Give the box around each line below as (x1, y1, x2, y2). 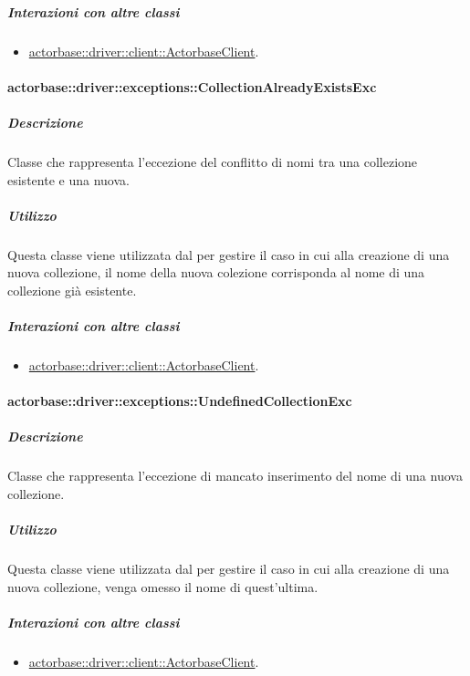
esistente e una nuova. (7, 170, 130, 189)
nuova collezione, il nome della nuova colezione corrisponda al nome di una (7, 263, 425, 282)
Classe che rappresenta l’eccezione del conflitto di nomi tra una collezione (7, 151, 418, 171)
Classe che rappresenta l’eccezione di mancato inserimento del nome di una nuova (7, 466, 463, 485)
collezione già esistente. (7, 280, 137, 299)
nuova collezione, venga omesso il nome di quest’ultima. (7, 577, 319, 596)
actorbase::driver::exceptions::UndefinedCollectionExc (7, 391, 352, 411)
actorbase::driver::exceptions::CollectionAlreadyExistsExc (7, 77, 377, 96)
